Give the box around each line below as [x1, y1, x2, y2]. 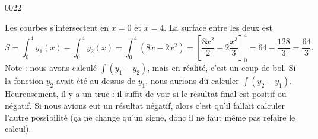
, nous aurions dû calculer [145, 75, 239, 87]
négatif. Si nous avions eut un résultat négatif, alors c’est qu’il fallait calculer [5, 99, 285, 112]
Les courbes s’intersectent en [5, 21, 109, 33]
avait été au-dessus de [56, 75, 136, 87]
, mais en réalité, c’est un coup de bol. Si [147, 62, 296, 74]
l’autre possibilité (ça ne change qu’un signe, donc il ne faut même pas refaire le [5, 111, 295, 123]
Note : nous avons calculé [5, 62, 97, 74]
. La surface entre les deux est [164, 21, 273, 33]
